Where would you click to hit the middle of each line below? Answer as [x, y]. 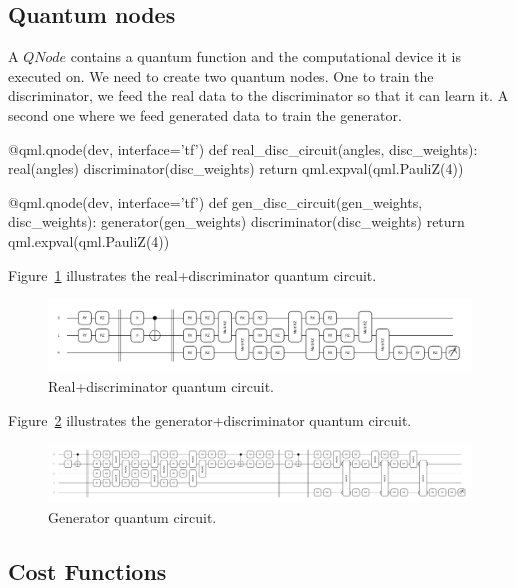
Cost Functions [87, 570]
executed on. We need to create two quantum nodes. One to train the [221, 75]
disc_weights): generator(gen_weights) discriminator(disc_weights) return [236, 221]
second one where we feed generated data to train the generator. [205, 114]
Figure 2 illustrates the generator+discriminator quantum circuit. [210, 419]
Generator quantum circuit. [132, 517]
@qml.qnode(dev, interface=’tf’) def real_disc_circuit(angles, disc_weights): [243, 148]
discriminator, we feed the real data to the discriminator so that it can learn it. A [258, 95]
